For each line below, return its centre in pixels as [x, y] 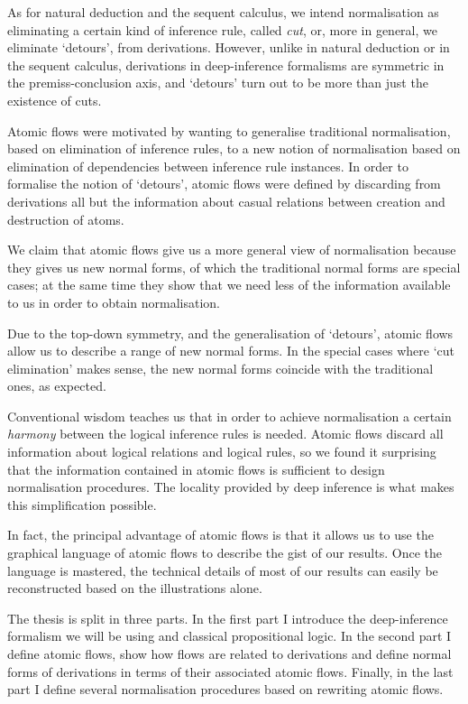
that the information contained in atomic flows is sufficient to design [196, 469]
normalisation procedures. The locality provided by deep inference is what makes [231, 487]
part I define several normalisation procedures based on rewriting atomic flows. [225, 689]
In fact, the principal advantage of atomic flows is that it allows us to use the [220, 535]
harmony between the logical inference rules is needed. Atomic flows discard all [225, 434]
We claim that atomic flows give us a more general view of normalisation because [232, 250]
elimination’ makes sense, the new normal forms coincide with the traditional [220, 368]
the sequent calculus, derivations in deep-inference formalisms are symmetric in [226, 65]
